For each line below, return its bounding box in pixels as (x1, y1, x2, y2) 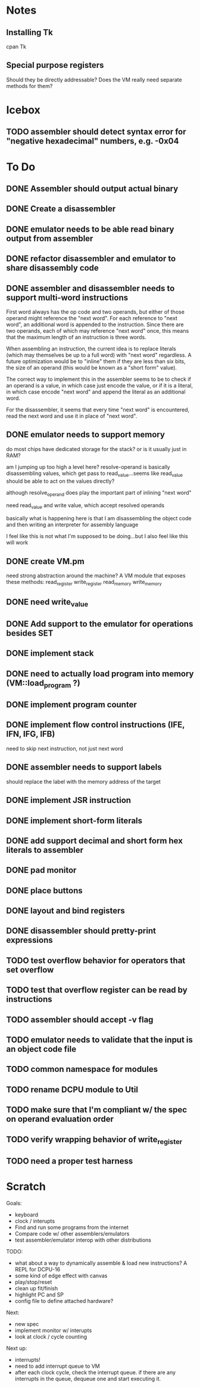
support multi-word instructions (6, 292, 129, 302)
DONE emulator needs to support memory (6, 430, 165, 440)
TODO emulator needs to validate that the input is (6, 1035, 193, 1045)
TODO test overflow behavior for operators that (6, 955, 186, 965)
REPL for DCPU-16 (14, 1266, 61, 1273)
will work (6, 539, 29, 546)
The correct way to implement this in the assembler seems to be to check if (6, 376, 192, 383)
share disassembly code (6, 263, 99, 273)
